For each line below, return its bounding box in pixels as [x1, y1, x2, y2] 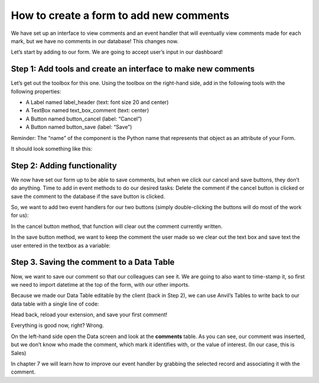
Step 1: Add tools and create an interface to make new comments [11, 64, 255, 74]
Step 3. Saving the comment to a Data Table [11, 257, 175, 267]
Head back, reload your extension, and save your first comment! [11, 311, 168, 319]
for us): [11, 212, 29, 219]
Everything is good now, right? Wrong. [11, 322, 105, 329]
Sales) [11, 349, 27, 356]
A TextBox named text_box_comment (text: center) [25, 107, 149, 114]
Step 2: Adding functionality [11, 160, 118, 171]
